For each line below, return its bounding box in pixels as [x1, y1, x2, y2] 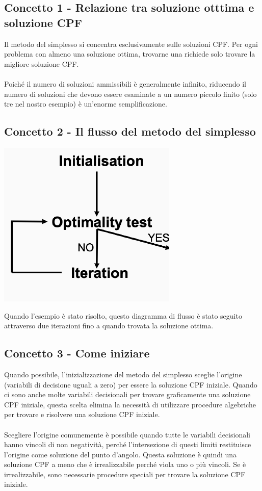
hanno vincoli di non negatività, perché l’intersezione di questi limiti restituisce [4, 439, 251, 450]
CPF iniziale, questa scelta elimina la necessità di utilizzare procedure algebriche [4, 399, 256, 409]
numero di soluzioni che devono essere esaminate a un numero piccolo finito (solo [4, 88, 257, 99]
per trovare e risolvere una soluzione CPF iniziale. [4, 409, 160, 420]
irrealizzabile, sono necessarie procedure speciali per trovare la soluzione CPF [4, 469, 246, 479]
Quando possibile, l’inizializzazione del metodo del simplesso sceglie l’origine [4, 369, 242, 379]
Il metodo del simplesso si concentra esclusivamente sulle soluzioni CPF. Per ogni [4, 38, 258, 49]
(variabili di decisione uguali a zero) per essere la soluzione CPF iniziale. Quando [4, 379, 257, 390]
